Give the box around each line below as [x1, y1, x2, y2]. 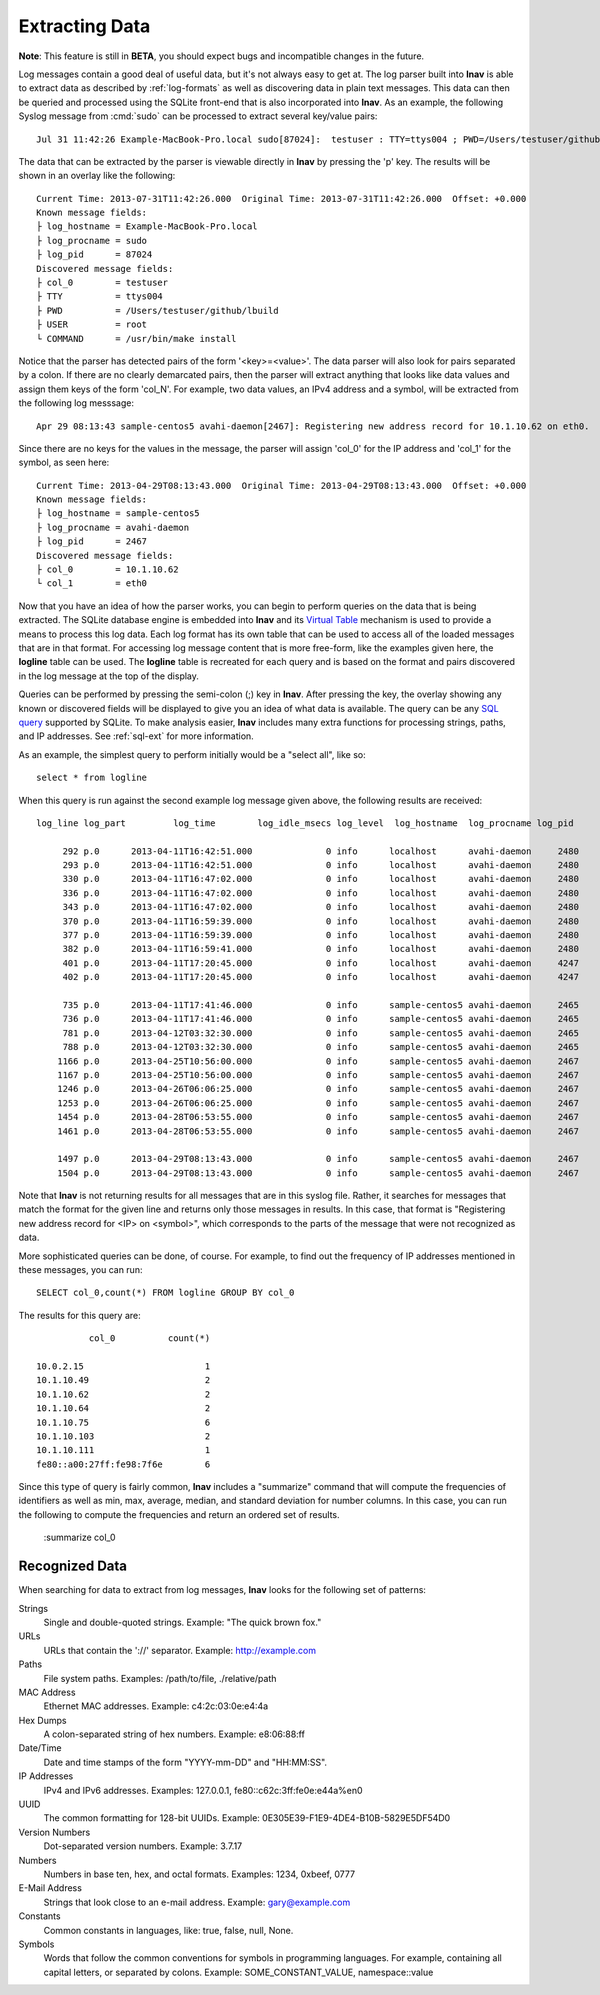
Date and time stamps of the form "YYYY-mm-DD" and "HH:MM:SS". [43, 1756, 328, 1768]
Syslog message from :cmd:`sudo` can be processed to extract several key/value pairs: [18, 110, 378, 122]
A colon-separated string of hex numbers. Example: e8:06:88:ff [43, 1728, 305, 1740]
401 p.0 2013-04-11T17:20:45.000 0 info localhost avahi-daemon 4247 [62, 957, 580, 969]
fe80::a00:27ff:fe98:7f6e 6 [36, 1458, 211, 1470]
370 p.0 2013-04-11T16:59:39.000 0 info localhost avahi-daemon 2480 [62, 915, 580, 927]
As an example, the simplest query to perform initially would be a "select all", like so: [18, 748, 366, 760]
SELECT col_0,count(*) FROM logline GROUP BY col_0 [36, 1287, 295, 1299]
